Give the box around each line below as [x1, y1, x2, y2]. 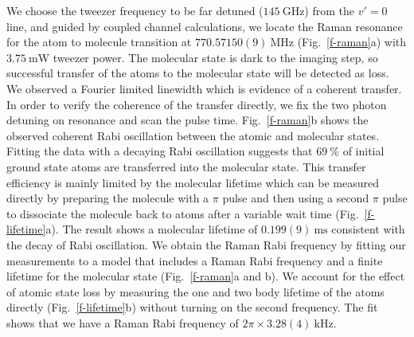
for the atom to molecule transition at [6, 33, 192, 50]
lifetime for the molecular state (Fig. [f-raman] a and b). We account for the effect [6, 268, 405, 284]
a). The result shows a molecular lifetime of [45, 221, 258, 237]
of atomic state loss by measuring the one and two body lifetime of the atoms [6, 283, 385, 300]
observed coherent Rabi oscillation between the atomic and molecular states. [6, 127, 380, 143]
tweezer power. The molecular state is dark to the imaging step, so [53, 49, 378, 65]
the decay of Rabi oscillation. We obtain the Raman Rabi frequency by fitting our [6, 236, 406, 253]
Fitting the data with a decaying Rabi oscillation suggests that [6, 143, 313, 159]
